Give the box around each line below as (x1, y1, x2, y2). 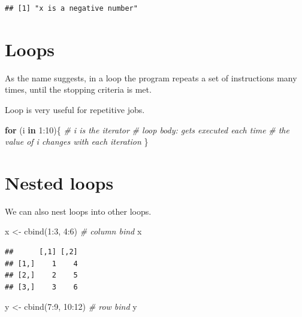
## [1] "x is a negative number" (5, 4, 138, 13)
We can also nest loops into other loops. (5, 205, 152, 217)
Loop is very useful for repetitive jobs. (5, 103, 145, 115)
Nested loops (5, 170, 114, 194)
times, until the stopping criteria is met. (5, 83, 152, 96)
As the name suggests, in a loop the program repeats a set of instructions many (5, 71, 297, 84)
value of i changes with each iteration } (5, 135, 149, 148)
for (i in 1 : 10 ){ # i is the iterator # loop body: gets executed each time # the (5, 123, 289, 136)
